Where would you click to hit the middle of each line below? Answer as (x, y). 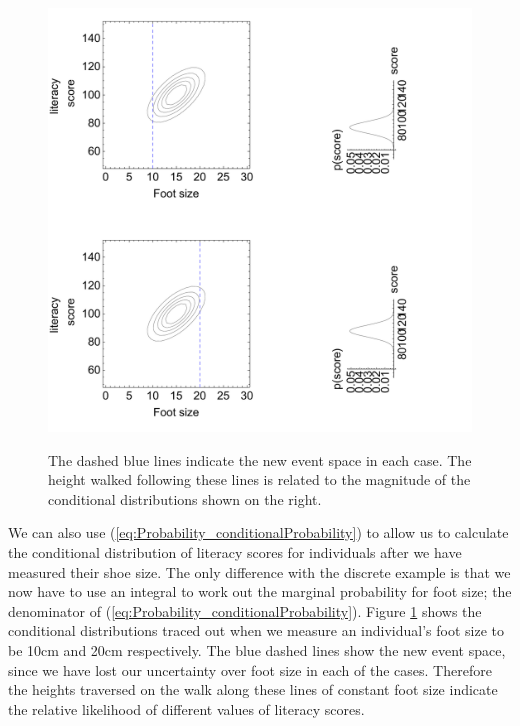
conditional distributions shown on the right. (185, 498)
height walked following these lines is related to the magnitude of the (259, 479)
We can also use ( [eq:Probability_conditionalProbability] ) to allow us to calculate (258, 532)
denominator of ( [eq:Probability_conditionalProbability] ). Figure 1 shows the (245, 610)
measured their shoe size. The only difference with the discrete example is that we (259, 571)
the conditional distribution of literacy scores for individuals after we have (235, 551)
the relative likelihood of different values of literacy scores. (186, 708)
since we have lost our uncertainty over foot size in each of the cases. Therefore (250, 669)
